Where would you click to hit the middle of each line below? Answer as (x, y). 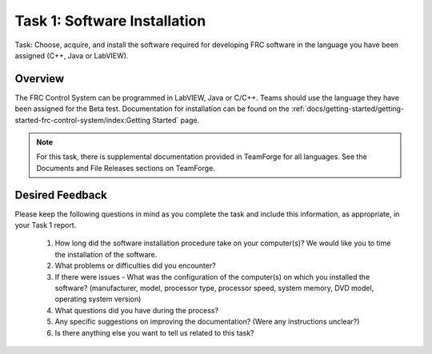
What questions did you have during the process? (137, 310)
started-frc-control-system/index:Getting (83, 120)
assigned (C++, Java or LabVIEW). (72, 55)
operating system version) (98, 299)
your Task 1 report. (46, 225)
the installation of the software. (106, 254)
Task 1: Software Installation (110, 21)
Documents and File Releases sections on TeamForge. (126, 168)
